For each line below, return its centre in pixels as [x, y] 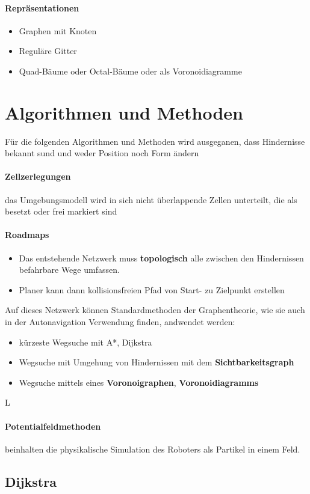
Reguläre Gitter [48, 51]
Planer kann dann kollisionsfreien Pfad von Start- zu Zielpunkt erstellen [152, 289]
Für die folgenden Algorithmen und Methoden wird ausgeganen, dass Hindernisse [155, 141]
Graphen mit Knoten [58, 30]
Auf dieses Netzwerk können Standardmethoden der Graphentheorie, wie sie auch [155, 310]
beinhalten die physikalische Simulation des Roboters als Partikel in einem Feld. [153, 449]
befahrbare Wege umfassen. [69, 270]
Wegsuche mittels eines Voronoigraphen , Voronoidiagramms [139, 382]
